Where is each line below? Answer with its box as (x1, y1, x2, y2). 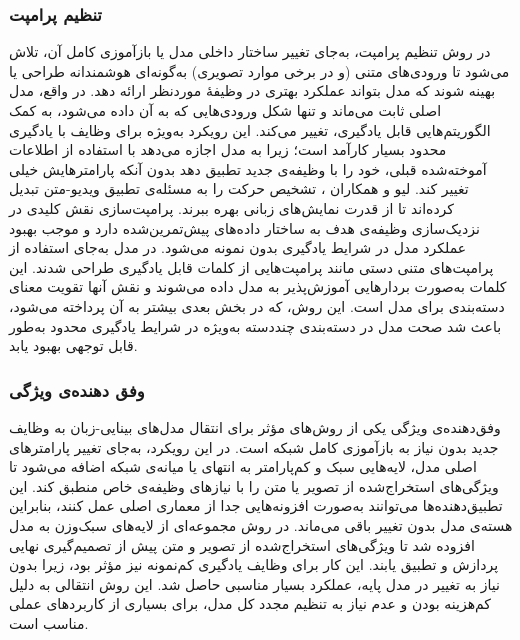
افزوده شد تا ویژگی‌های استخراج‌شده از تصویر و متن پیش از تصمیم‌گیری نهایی (9, 534, 475, 555)
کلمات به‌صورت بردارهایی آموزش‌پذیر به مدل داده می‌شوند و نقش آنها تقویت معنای (9, 276, 507, 297)
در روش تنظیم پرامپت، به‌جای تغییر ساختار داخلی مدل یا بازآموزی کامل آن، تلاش (9, 41, 491, 62)
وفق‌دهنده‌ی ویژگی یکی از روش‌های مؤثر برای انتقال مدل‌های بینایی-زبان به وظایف (9, 416, 501, 437)
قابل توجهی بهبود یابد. (9, 335, 138, 356)
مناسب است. (9, 612, 89, 633)
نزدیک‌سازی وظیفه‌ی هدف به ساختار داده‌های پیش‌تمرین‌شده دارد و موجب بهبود (9, 217, 480, 238)
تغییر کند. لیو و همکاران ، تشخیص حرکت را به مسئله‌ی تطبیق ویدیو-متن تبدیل (9, 178, 469, 199)
